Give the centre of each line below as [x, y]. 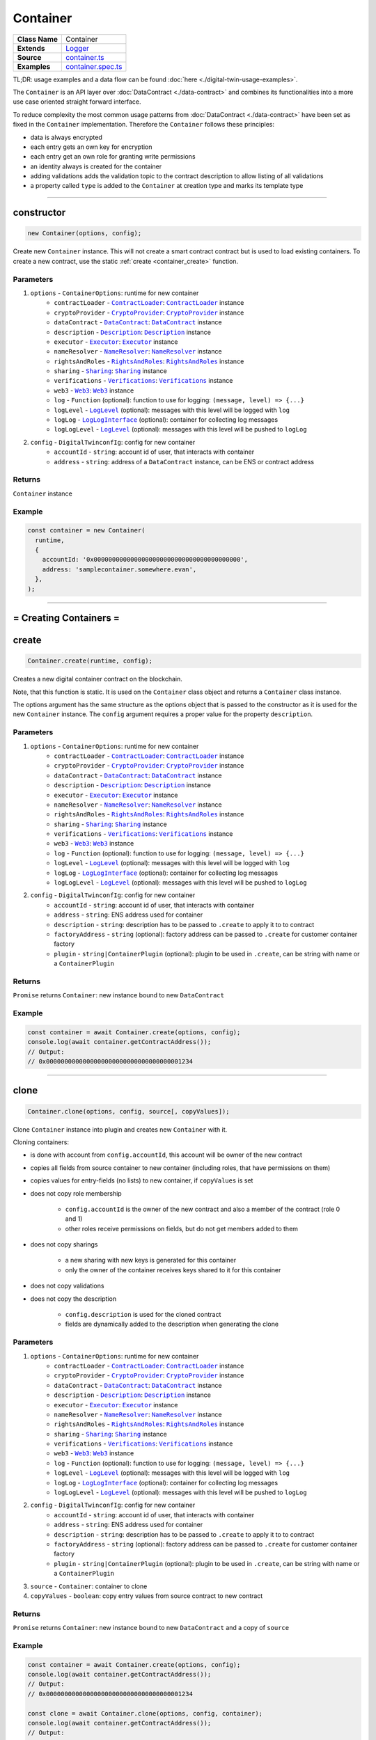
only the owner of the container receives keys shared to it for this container [173, 1270]
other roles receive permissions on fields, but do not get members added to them [182, 1228]
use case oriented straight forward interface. [77, 102]
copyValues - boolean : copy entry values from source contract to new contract [147, 1596]
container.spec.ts [94, 66]
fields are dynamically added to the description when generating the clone [172, 1324]
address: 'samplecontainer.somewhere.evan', [119, 569]
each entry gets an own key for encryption [91, 147]
